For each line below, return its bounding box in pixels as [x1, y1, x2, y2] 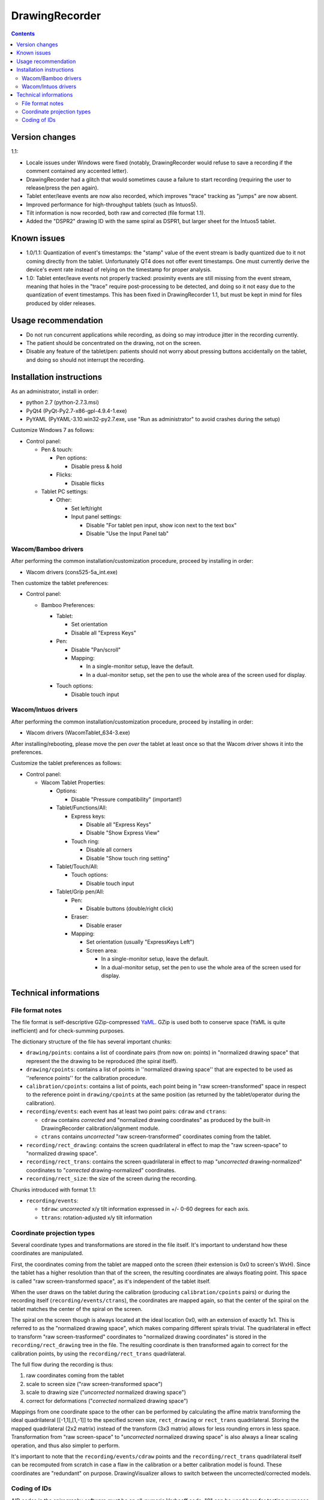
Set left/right [71, 505, 102, 512]
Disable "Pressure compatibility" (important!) [71, 796, 182, 803]
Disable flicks [71, 479, 104, 487]
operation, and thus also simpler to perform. [11, 1442, 120, 1449]
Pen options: [56, 454, 88, 461]
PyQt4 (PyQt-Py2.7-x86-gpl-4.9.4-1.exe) [26, 407, 127, 414]
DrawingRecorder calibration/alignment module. [41, 1124, 160, 1132]
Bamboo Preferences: [41, 601, 95, 608]
